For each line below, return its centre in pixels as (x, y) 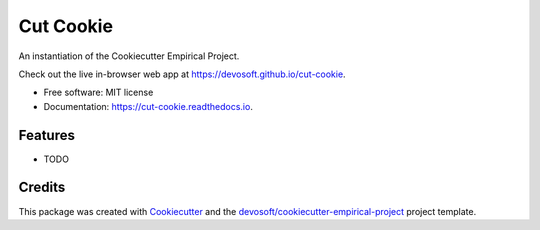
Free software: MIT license (98, 92)
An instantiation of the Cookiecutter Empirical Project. (129, 56)
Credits (42, 187)
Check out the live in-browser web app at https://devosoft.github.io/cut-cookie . (182, 74)
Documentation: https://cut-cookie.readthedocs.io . (148, 106)
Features (46, 135)
